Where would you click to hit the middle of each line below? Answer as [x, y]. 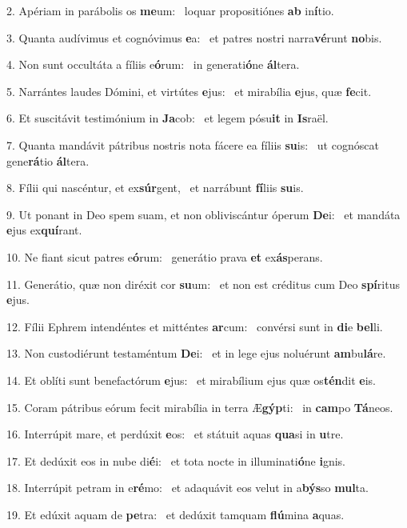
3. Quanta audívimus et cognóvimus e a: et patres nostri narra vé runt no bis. [194, 37]
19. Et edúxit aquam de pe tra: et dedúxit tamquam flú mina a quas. [176, 514]
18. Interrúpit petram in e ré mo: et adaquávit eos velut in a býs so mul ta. [188, 488]
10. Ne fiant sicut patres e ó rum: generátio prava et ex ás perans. [165, 256]
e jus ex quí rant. [44, 230]
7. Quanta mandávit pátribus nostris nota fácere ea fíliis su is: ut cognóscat [193, 144]
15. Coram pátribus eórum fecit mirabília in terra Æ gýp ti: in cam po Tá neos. [200, 407]
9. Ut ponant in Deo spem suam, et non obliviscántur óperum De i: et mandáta [203, 214]
